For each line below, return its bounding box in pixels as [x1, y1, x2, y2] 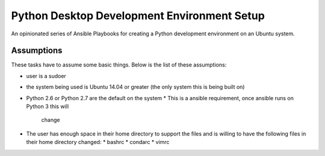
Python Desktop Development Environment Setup [11, 9, 265, 22]
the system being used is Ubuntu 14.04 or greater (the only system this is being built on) [26, 83, 245, 91]
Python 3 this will [26, 103, 69, 110]
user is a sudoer [26, 72, 66, 79]
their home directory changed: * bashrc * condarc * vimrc [26, 139, 170, 146]
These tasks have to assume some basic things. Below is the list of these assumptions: [11, 61, 227, 68]
